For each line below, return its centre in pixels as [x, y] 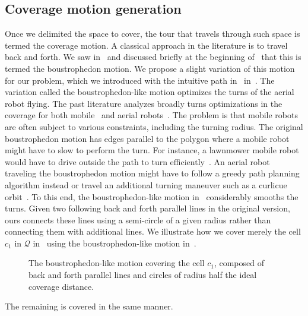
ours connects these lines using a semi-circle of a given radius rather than [138, 219]
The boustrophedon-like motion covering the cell [117, 263]
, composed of [239, 263]
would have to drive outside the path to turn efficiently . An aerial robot [137, 161]
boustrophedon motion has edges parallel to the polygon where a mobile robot [147, 138]
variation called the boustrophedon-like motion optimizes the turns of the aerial [150, 92]
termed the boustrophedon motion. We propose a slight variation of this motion [150, 68]
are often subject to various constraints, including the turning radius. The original [154, 126]
